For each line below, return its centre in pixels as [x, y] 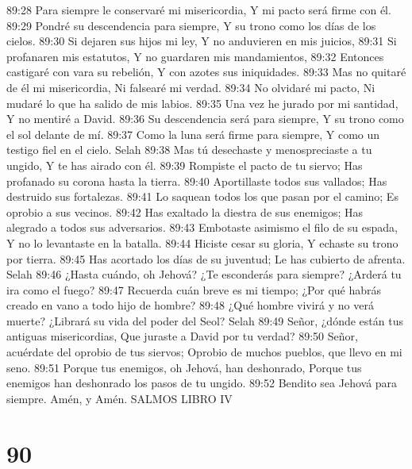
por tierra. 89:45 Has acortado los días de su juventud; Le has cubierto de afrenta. [206, 258]
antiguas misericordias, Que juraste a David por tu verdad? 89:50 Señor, [182, 336]
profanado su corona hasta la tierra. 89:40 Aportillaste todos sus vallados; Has [197, 181]
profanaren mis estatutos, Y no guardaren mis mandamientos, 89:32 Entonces [195, 56]
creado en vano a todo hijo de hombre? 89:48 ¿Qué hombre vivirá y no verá [190, 305]
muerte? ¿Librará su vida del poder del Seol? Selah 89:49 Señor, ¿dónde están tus [205, 320]
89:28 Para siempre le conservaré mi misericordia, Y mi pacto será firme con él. [199, 10]
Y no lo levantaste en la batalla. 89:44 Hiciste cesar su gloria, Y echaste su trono [202, 242]
